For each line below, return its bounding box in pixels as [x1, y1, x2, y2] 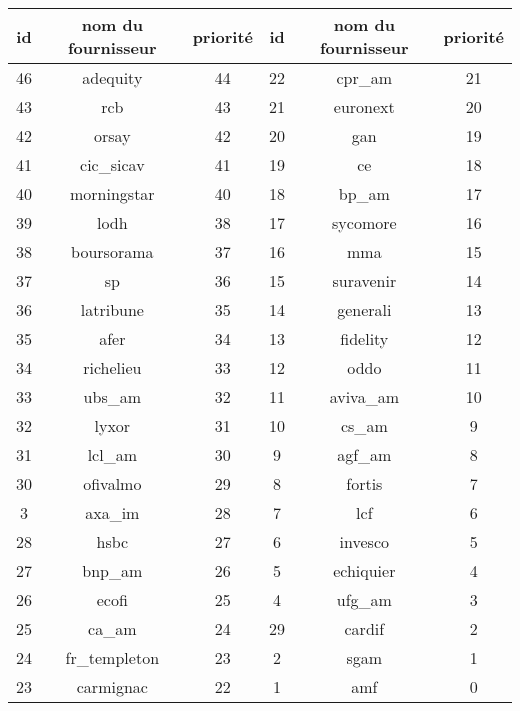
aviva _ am [329, 385, 399, 408]
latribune [80, 298, 144, 321]
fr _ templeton [65, 646, 160, 669]
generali [337, 298, 392, 321]
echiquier [333, 559, 396, 582]
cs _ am [340, 414, 388, 437]
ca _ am [88, 617, 137, 640]
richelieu [83, 356, 142, 379]
